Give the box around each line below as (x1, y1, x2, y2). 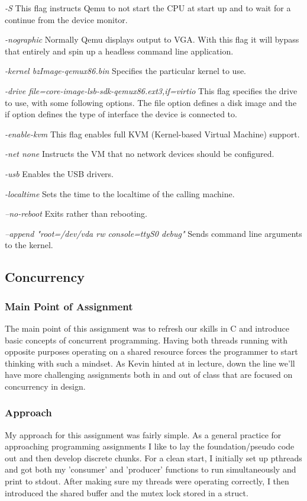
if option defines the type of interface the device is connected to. (5, 108, 237, 120)
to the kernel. (5, 239, 53, 251)
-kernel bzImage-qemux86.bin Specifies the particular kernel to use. (5, 65, 247, 77)
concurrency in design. (5, 380, 86, 392)
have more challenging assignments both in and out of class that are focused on (5, 368, 293, 381)
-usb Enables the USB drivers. (5, 167, 114, 179)
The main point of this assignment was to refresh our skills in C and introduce (5, 322, 289, 334)
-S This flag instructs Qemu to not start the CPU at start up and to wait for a (5, 2, 291, 14)
